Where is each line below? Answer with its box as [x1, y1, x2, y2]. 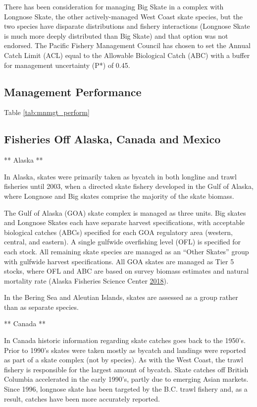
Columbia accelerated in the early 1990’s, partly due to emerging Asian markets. [4, 374, 249, 384]
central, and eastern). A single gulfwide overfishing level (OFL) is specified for [4, 236, 241, 247]
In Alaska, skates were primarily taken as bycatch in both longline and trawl [4, 171, 237, 181]
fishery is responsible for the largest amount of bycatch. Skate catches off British [4, 364, 249, 374]
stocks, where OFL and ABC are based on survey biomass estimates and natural [4, 266, 249, 276]
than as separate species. [4, 301, 79, 312]
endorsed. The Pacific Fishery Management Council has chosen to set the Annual [4, 40, 251, 51]
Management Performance [4, 84, 142, 99]
